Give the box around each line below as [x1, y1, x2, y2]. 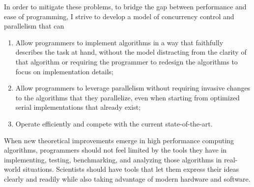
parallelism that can [4, 21, 64, 31]
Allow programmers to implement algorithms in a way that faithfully [15, 37, 224, 47]
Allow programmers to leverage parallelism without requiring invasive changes [15, 83, 251, 93]
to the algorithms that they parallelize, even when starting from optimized [15, 92, 240, 102]
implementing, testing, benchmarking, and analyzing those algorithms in [4, 154, 222, 164]
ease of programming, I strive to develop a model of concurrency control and [4, 11, 234, 21]
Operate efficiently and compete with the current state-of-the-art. [15, 118, 213, 128]
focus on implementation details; [15, 66, 113, 76]
